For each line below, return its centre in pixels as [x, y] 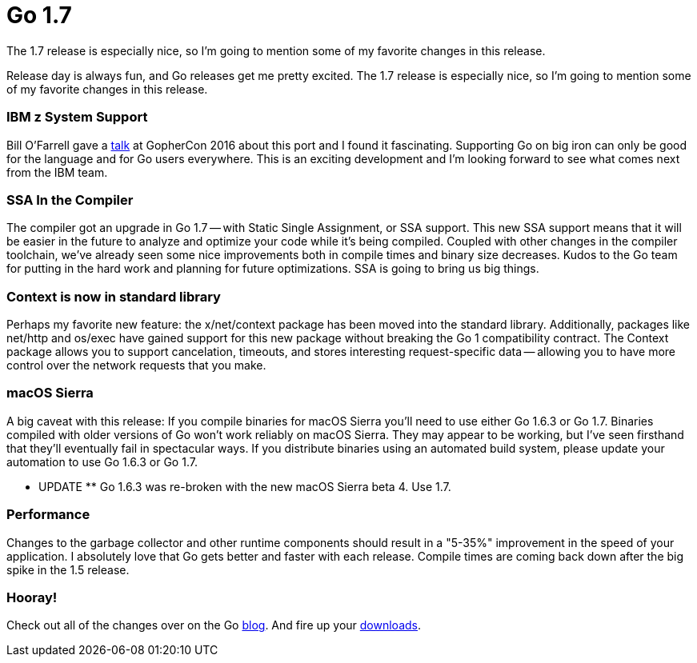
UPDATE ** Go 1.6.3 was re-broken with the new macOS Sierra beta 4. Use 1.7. [245, 486]
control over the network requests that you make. [136, 365]
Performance [48, 515]
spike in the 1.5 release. [68, 569]
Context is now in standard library [114, 296]
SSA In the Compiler [70, 200]
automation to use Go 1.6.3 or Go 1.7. [102, 461]
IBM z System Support [77, 117]
